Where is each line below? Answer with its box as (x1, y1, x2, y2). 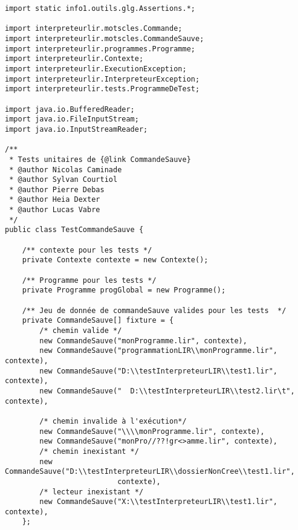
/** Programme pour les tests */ (22, 276, 157, 285)
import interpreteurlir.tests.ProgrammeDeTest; (5, 85, 200, 94)
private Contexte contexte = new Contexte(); (22, 256, 209, 265)
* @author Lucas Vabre (9, 205, 100, 215)
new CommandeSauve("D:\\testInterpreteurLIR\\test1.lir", (39, 366, 278, 375)
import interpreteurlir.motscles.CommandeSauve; (5, 34, 204, 43)
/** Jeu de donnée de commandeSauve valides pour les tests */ (22, 306, 287, 315)
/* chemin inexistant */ (39, 447, 139, 456)
